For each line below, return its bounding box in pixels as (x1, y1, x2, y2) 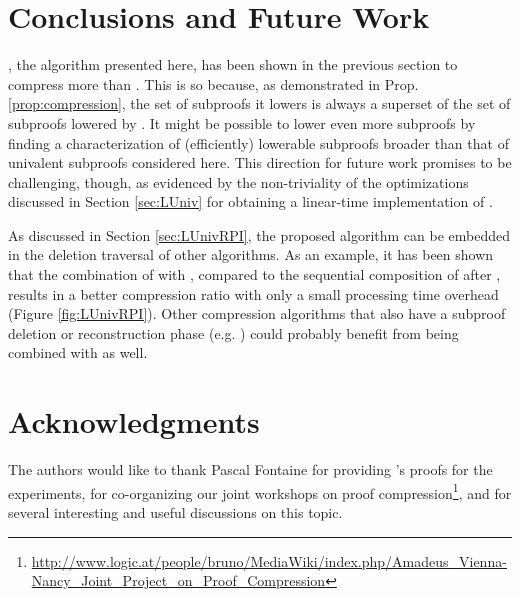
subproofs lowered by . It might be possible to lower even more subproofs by (8, 112, 476, 133)
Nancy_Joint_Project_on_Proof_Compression (31, 570, 326, 591)
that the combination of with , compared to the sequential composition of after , (8, 264, 501, 285)
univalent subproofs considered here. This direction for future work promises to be (8, 152, 512, 173)
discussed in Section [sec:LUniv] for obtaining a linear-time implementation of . (8, 191, 493, 212)
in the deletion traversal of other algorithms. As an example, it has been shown (8, 244, 494, 265)
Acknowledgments (8, 401, 260, 442)
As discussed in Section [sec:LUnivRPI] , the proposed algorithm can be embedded (8, 224, 511, 245)
